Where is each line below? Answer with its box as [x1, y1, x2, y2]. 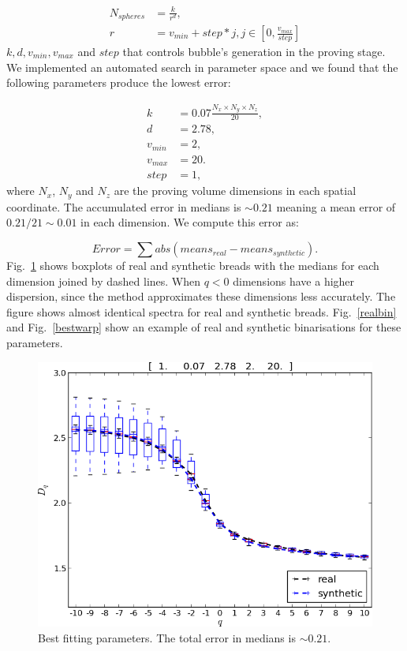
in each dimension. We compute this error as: [80, 214, 299, 230]
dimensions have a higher [233, 272, 355, 289]
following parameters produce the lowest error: [6, 74, 231, 91]
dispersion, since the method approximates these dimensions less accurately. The [6, 288, 396, 305]
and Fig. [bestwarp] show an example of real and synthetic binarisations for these [6, 319, 401, 335]
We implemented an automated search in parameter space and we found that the [6, 58, 398, 75]
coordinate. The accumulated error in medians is [6, 198, 241, 215]
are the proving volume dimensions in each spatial [114, 182, 357, 199]
